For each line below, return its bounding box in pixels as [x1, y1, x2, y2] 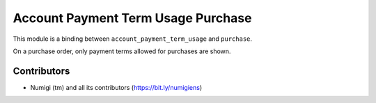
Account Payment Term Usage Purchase [13, 10, 252, 26]
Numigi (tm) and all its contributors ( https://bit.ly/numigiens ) [30, 83, 203, 91]
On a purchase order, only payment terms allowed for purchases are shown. [13, 47, 231, 55]
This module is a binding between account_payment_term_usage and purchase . [13, 35, 253, 43]
